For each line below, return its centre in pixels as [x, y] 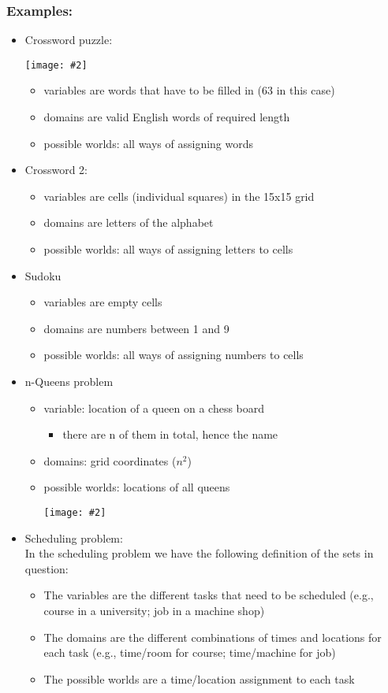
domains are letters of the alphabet [129, 222]
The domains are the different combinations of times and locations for [213, 637]
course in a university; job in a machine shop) [154, 610]
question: [47, 568]
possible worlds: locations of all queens [137, 487]
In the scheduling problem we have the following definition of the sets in [199, 553]
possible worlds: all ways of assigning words [149, 143]
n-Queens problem [69, 381]
